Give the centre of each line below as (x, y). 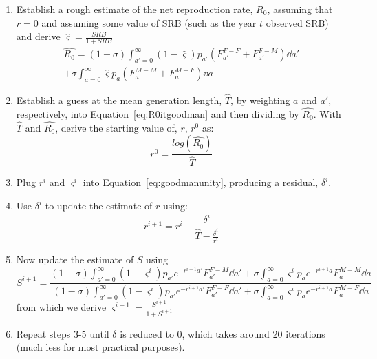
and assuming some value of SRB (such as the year (149, 22)
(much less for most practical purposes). (100, 347)
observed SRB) (297, 22)
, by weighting (260, 100)
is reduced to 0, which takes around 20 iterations (223, 333)
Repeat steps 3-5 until (63, 333)
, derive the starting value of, (116, 127)
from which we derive (61, 307)
